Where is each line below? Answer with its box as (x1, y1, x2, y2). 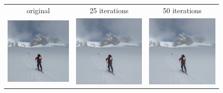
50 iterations (163, 5, 202, 15)
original (26, 5, 50, 15)
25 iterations (89, 5, 129, 15)
